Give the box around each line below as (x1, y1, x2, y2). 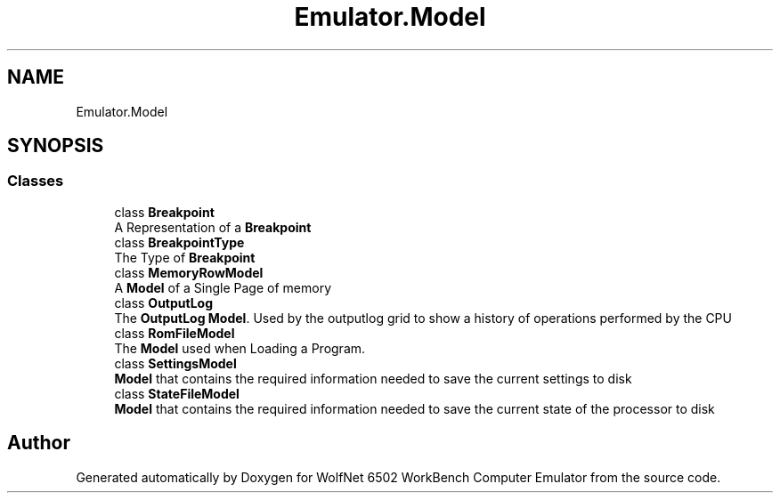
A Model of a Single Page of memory (114, 279, 332, 295)
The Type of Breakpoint (114, 249, 256, 265)
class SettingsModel (114, 355, 237, 371)
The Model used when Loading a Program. (114, 340, 366, 356)
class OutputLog (114, 294, 214, 310)
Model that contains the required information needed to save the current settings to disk (114, 370, 632, 386)
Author (7, 431, 70, 455)
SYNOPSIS (7, 134, 104, 157)
